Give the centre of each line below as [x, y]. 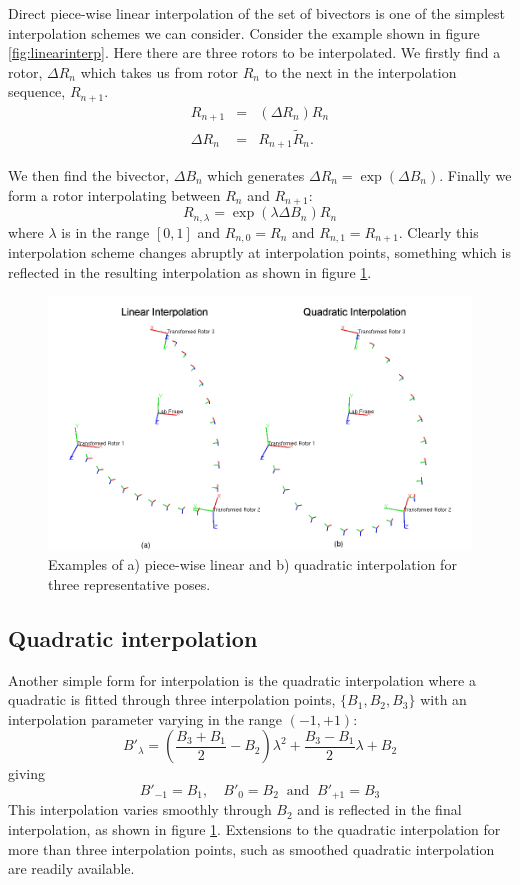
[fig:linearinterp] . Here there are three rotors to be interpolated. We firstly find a [254, 52]
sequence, [37, 91]
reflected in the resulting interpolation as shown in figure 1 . [190, 271]
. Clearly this [438, 231]
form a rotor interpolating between [114, 194]
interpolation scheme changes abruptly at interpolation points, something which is [259, 251]
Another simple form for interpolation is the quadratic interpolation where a [242, 679]
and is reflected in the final [379, 809]
